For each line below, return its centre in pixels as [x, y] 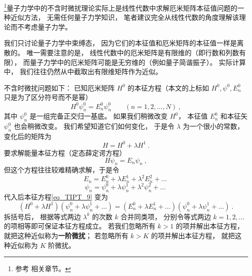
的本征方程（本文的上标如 [168, 87]
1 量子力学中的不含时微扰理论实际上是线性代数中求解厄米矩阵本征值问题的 [121, 7]
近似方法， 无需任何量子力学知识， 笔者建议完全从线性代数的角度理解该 [125, 17]
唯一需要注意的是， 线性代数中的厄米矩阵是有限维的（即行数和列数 [133, 53]
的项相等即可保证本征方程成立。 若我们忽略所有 [80, 226]
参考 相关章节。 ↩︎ [43, 268]
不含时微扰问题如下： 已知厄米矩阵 [59, 87]
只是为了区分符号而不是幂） [48, 97]
